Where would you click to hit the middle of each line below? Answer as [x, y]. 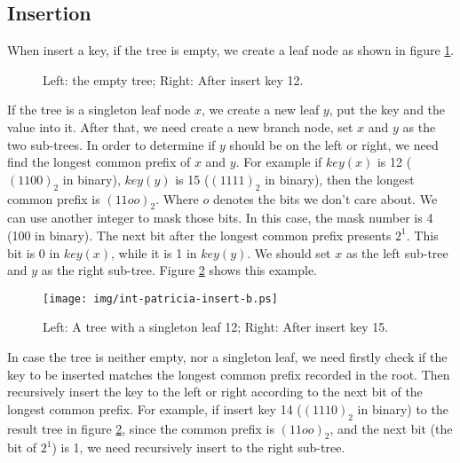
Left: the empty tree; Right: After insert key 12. [173, 79]
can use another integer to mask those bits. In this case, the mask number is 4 [220, 218]
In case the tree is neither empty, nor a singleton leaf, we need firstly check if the [227, 356]
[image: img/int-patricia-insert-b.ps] [160, 298]
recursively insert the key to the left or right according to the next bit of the [215, 392]
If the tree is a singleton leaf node [99, 110]
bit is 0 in [34, 252]
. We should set [289, 252]
